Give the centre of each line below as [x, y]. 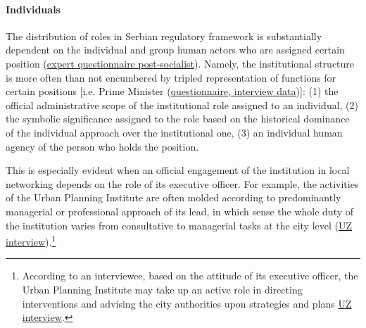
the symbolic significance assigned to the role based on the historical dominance [178, 119]
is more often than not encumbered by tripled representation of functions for [171, 77]
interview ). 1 [31, 240]
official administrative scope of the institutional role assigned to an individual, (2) [182, 105]
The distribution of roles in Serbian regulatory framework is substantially [164, 36]
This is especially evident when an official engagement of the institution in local [178, 170]
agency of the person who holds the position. [102, 146]
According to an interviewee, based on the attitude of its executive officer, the [190, 276]
